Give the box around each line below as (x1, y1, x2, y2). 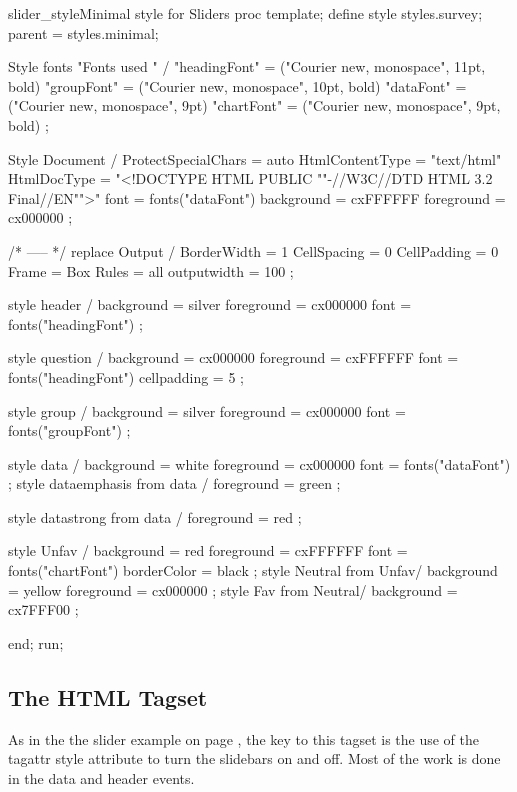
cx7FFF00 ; (8, 599, 79, 620)
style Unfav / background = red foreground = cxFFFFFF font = (8, 540, 408, 561)
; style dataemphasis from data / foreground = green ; (8, 473, 341, 494)
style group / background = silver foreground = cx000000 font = (8, 400, 406, 421)
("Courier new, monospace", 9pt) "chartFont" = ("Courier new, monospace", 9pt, (8, 95, 501, 116)
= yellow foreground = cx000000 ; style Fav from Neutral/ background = (8, 579, 458, 600)
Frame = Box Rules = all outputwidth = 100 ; (8, 260, 294, 281)
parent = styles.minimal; (8, 22, 159, 43)
